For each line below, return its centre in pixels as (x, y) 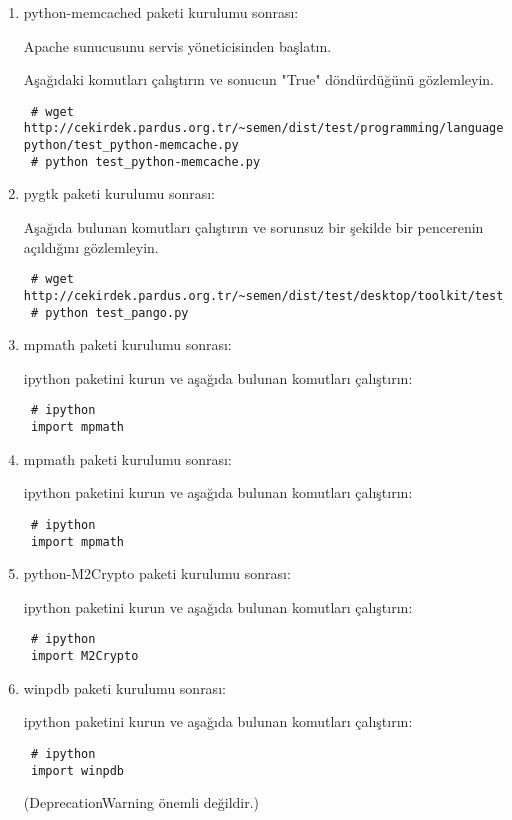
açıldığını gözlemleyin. (91, 246)
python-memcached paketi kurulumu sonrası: (161, 12)
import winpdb (77, 770)
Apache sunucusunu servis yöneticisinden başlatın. (177, 45)
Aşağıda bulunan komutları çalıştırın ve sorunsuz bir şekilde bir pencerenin (253, 227)
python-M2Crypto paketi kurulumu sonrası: (157, 573)
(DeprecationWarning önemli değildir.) (141, 802)
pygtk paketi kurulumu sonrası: (119, 193)
